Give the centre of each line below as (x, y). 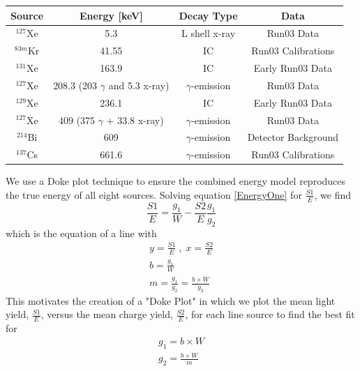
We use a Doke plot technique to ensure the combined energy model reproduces (176, 181)
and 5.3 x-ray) (139, 85)
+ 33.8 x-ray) (135, 120)
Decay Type (208, 15)
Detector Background (293, 137)
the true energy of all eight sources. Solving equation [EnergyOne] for (154, 194)
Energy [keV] (111, 15)
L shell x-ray (209, 33)
